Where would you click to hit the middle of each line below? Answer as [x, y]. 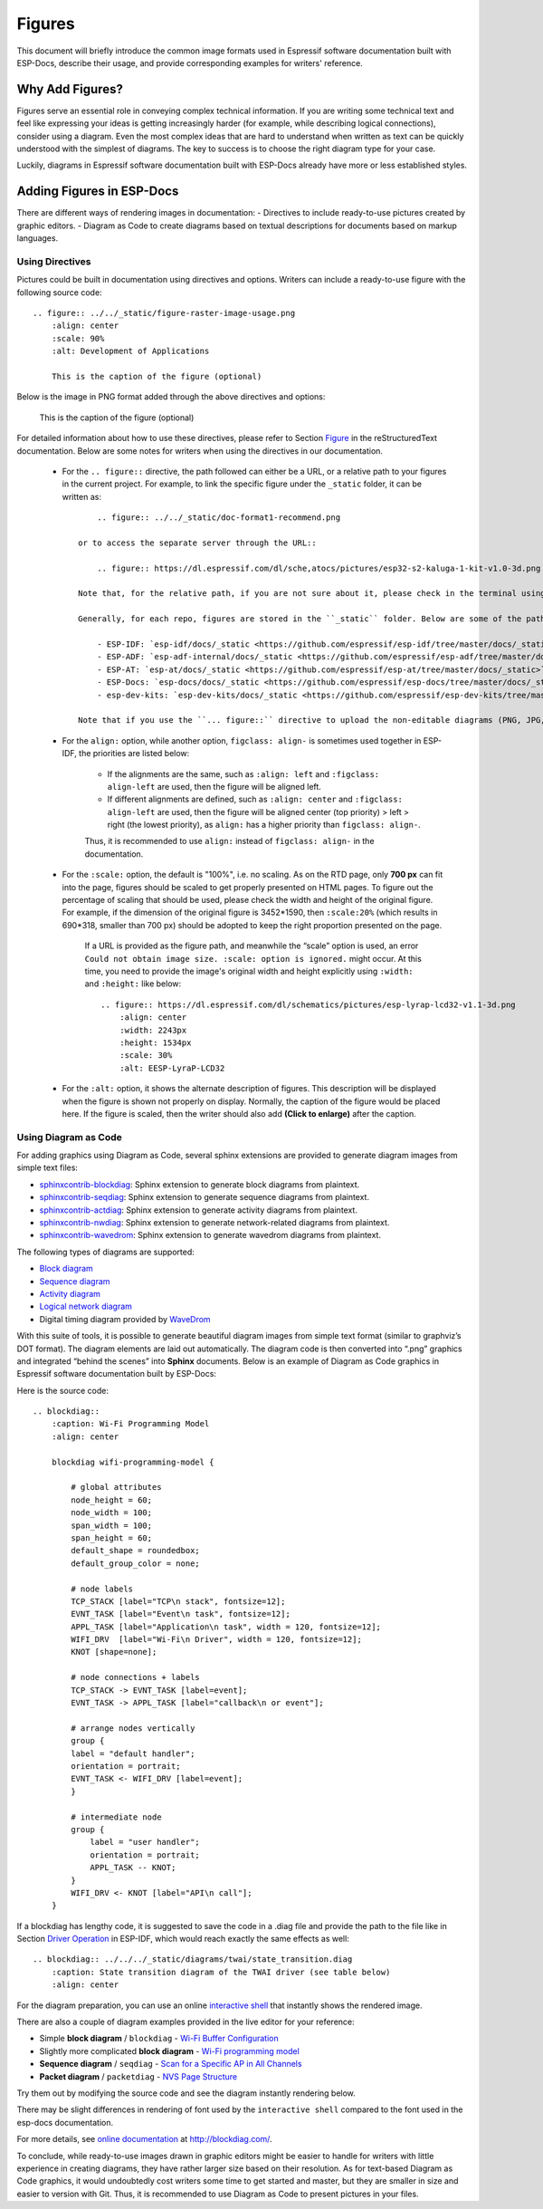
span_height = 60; [112, 1538]
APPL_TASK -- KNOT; [133, 1868]
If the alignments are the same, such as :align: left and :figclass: [243, 773]
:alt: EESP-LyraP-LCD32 [172, 1068]
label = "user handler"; [145, 1842]
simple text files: [48, 1167]
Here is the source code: [62, 1390]
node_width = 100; [112, 1513]
